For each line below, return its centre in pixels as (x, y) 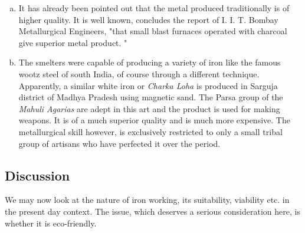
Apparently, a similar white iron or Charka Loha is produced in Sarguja (148, 85)
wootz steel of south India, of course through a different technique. (139, 73)
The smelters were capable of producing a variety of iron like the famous (150, 62)
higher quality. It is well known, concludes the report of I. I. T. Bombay (148, 19)
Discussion (37, 175)
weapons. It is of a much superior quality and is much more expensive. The (154, 120)
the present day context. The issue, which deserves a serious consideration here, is (152, 211)
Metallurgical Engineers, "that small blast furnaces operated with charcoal (153, 31)
